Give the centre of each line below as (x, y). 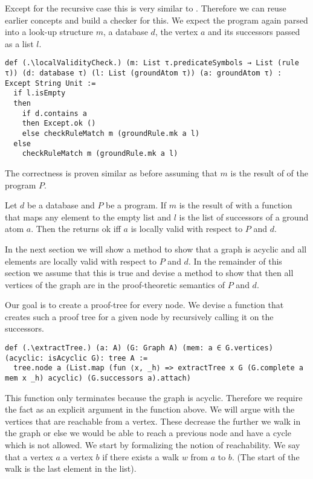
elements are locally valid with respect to (81, 261)
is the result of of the (269, 172)
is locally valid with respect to (187, 229)
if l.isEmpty (40, 93)
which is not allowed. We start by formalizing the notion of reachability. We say (153, 445)
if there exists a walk (141, 456)
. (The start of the (266, 456)
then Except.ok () (59, 124)
